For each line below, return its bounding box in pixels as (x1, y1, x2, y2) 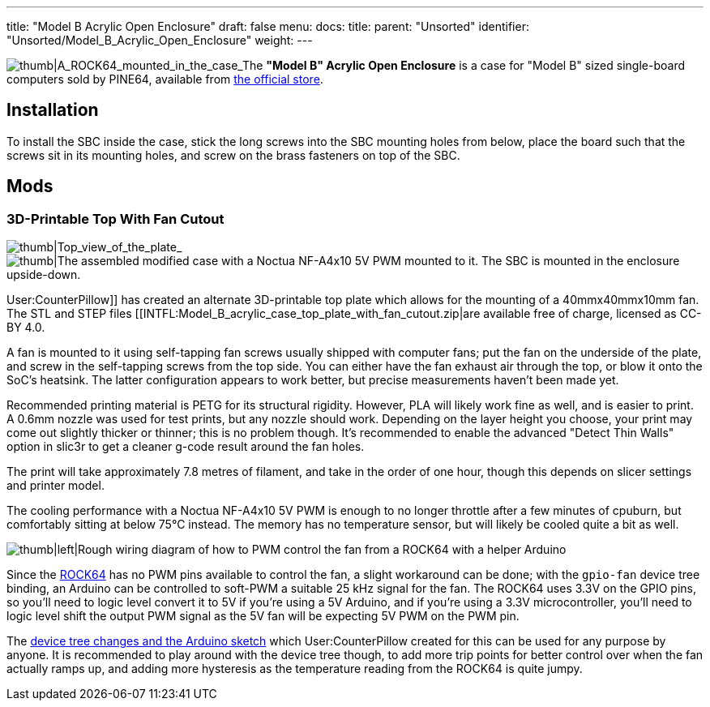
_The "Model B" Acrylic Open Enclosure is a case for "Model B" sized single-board (237, 58, 685, 72)
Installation (6, 100, 99, 121)
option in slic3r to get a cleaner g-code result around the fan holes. (6, 439, 365, 454)
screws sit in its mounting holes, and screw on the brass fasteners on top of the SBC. (6, 148, 460, 162)
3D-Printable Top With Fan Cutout (6, 210, 225, 227)
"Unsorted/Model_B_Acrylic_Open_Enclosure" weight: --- (6, 33, 313, 47)
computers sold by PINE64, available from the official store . (6, 72, 323, 86)
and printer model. (6, 478, 105, 493)
